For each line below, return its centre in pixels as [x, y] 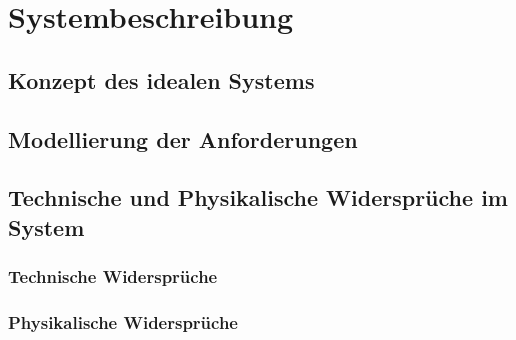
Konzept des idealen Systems [161, 79]
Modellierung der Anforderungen [183, 138]
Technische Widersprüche [113, 276]
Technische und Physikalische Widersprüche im [258, 197]
